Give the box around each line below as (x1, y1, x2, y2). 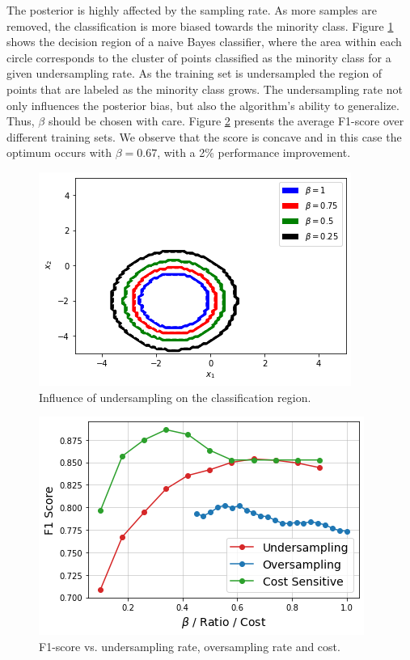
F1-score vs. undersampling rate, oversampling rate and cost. (39, 637, 340, 654)
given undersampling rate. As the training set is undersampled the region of (6, 65, 383, 82)
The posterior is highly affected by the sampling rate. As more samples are (6, 2, 377, 18)
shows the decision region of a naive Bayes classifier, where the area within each (6, 33, 402, 50)
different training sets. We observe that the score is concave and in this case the (6, 128, 402, 145)
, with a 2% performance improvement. (157, 144, 351, 161)
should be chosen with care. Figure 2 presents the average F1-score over (48, 112, 404, 129)
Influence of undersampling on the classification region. (39, 388, 311, 405)
